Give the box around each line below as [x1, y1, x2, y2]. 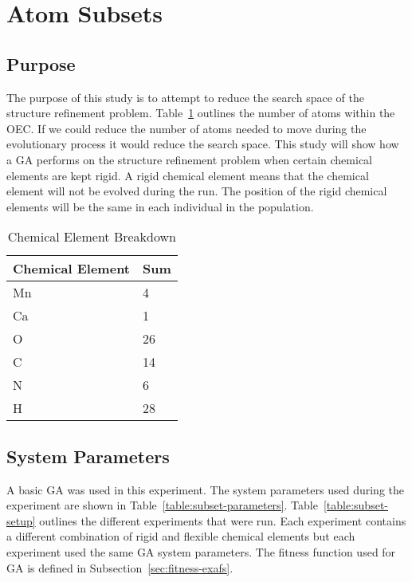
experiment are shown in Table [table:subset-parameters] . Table [6, 497, 318, 513]
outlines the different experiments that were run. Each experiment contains [39, 512, 406, 529]
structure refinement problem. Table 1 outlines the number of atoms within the [6, 104, 395, 121]
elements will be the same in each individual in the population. [6, 198, 314, 214]
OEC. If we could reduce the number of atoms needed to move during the [6, 120, 367, 136]
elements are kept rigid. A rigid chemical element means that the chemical [6, 167, 369, 183]
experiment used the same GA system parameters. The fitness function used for [6, 543, 396, 560]
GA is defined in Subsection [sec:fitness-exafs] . [6, 559, 233, 576]
